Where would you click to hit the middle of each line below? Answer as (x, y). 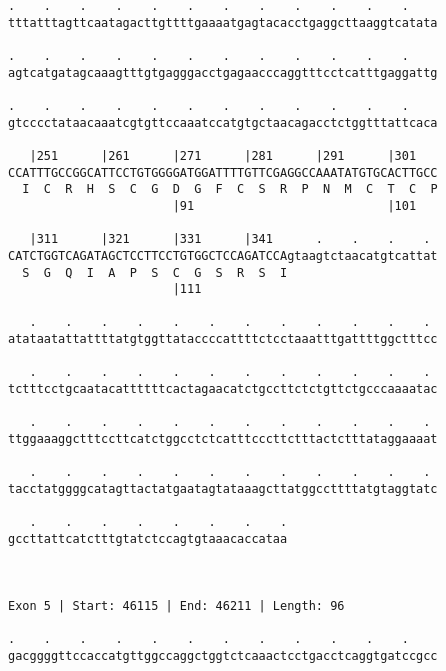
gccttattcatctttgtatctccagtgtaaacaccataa (148, 539)
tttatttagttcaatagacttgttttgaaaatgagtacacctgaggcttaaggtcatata (223, 22)
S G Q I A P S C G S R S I (155, 272)
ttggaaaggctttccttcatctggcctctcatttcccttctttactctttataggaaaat (223, 439)
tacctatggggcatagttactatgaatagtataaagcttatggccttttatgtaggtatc (223, 489)
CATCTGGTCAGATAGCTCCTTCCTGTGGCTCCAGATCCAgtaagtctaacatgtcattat (223, 255)
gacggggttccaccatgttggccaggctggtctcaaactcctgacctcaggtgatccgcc (223, 655)
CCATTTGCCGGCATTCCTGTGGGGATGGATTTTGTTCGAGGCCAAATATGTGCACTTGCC (223, 172)
